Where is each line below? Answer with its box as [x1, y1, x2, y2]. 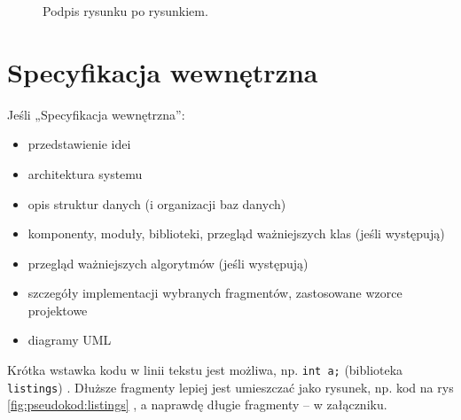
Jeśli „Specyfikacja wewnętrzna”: [7, 105, 185, 123]
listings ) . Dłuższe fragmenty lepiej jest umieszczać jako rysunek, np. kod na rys [7, 377, 454, 396]
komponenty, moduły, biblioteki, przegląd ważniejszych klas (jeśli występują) [27, 224, 445, 243]
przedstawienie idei [27, 135, 131, 153]
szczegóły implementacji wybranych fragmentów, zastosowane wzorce [27, 284, 402, 302]
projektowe [27, 300, 88, 319]
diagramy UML [27, 331, 112, 349]
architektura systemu [27, 164, 143, 183]
